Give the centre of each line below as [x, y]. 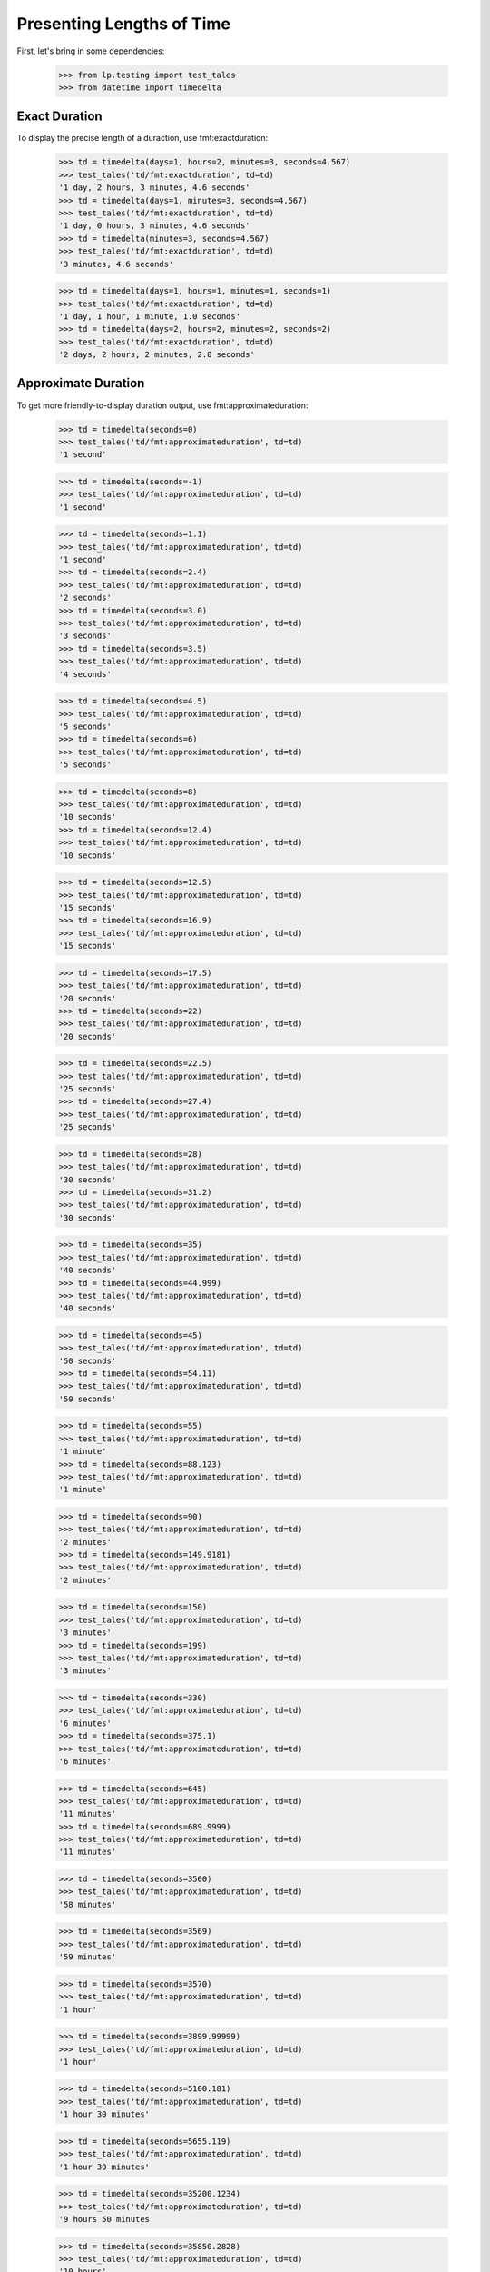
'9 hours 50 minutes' [107, 2219]
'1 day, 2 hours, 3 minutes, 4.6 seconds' [154, 188]
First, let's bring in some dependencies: [91, 51]
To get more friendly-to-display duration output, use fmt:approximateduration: [162, 405]
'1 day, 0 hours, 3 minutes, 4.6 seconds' [154, 226]
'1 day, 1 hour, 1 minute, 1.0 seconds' [149, 316]
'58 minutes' [88, 1904]
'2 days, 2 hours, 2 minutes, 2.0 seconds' [157, 355]
